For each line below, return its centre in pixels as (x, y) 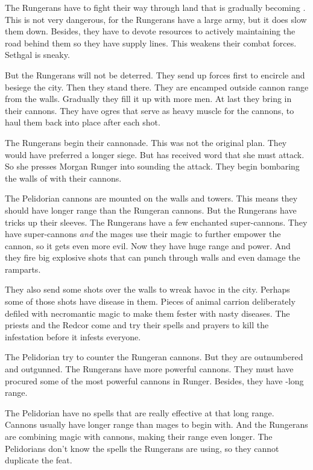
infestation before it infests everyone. (73, 336)
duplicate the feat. (39, 460)
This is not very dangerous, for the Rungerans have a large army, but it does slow (156, 19)
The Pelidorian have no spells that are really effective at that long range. (140, 412)
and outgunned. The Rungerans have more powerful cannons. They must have (149, 369)
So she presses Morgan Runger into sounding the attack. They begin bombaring (152, 166)
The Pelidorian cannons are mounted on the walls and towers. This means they (151, 198)
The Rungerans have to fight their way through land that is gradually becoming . (155, 7)
